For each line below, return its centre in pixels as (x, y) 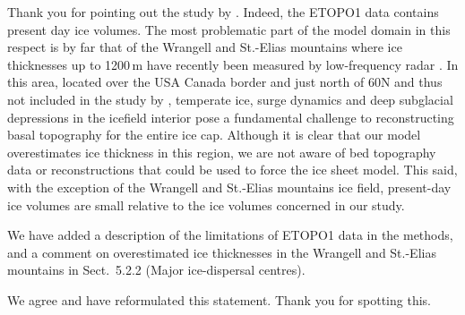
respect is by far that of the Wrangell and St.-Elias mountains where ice (205, 47)
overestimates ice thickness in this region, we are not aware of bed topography (222, 152)
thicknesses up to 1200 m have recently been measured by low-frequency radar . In (233, 64)
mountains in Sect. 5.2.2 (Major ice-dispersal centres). (156, 270)
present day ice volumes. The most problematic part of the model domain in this (229, 29)
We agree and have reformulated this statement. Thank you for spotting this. (219, 299)
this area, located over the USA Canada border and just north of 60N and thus (225, 82)
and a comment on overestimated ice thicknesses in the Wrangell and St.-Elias (222, 252)
